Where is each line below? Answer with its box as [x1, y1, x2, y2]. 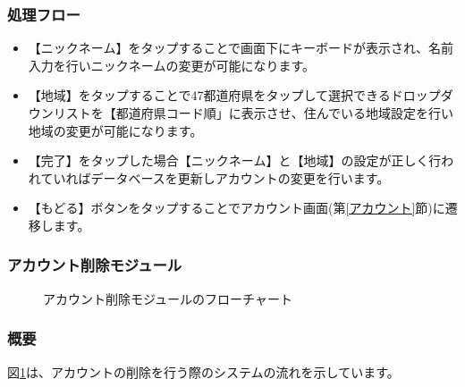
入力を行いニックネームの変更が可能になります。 [28, 55, 315, 74]
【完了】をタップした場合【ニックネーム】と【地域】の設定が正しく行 [28, 151, 442, 170]
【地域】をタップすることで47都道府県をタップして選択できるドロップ [28, 86, 441, 105]
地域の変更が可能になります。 [28, 121, 203, 139]
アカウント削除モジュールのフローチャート [43, 289, 292, 307]
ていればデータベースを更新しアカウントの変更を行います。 [40, 168, 390, 187]
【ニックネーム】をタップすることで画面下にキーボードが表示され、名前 [28, 38, 454, 57]
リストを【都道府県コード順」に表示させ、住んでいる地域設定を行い [53, 104, 454, 122]
